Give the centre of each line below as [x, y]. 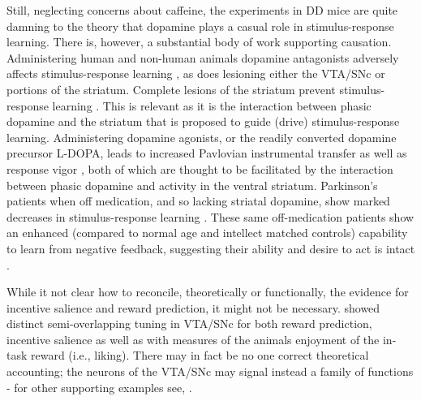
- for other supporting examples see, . [99, 387]
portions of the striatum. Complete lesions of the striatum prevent [171, 89]
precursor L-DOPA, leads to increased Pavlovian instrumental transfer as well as [207, 153]
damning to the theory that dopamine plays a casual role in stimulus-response [200, 26]
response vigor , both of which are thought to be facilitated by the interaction [200, 168]
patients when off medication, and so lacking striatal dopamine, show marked [198, 201]
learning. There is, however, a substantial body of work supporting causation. [199, 42]
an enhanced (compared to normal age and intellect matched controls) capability [207, 233]
